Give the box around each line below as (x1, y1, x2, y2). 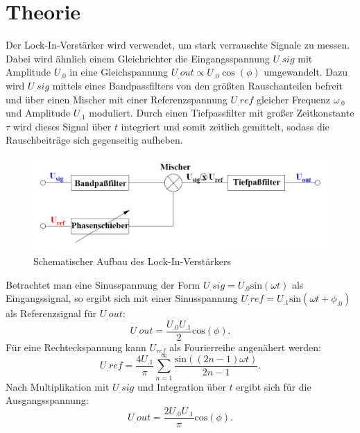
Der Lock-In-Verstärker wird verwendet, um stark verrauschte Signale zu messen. (6, 37, 350, 52)
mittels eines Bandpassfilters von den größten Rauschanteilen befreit (52, 78, 343, 92)
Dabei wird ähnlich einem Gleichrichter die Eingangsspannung (6, 51, 270, 65)
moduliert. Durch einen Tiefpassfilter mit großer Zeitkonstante (89, 105, 354, 120)
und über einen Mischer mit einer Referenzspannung (6, 92, 228, 106)
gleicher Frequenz (256, 92, 330, 106)
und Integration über (137, 379, 226, 393)
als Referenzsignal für (6, 306, 97, 321)
